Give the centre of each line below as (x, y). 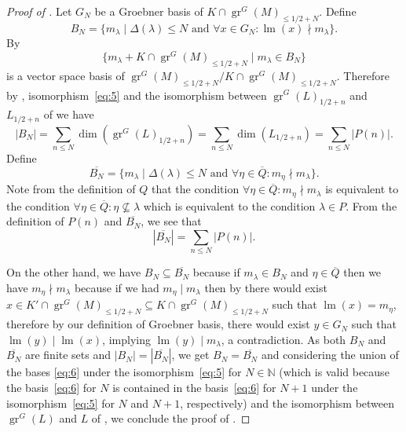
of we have (69, 114)
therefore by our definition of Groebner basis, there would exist (158, 324)
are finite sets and (68, 355)
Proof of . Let (39, 11)
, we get (190, 355)
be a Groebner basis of (149, 11)
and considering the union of (330, 355)
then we (362, 272)
